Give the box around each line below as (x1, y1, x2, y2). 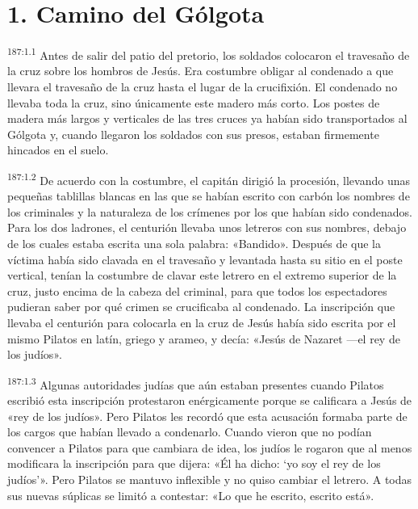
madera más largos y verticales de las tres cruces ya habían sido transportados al (7, 110, 408, 127)
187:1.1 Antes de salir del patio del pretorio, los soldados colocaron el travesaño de (7, 44, 410, 63)
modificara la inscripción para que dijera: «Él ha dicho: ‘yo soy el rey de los (7, 455, 381, 472)
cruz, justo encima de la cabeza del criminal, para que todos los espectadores (7, 282, 387, 299)
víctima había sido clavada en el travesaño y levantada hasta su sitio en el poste (7, 250, 403, 267)
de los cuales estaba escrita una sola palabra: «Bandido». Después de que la (7, 234, 381, 251)
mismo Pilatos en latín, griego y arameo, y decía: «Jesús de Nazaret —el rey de (7, 330, 400, 347)
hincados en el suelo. (7, 141, 109, 158)
